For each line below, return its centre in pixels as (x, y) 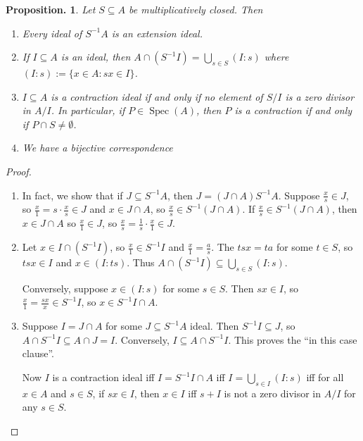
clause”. (38, 353)
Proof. (19, 171)
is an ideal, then (96, 57)
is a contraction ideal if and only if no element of (157, 96)
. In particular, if (88, 110)
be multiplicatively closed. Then (196, 9)
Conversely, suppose (65, 288)
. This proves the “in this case (293, 339)
